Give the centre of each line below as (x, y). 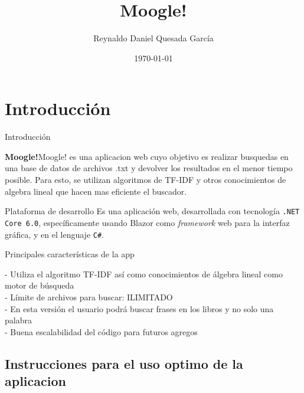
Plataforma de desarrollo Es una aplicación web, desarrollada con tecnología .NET (152, 211)
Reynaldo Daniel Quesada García (153, 38)
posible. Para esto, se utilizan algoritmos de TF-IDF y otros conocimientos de (146, 180)
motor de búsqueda (40, 285)
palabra (18, 320)
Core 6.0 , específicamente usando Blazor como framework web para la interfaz (147, 222)
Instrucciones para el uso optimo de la (124, 363)
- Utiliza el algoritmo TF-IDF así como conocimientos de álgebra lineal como (144, 274)
